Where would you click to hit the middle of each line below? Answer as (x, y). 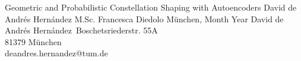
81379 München (33, 41)
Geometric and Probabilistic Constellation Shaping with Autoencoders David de (151, 7)
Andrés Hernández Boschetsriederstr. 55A (81, 30)
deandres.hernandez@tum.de (56, 53)
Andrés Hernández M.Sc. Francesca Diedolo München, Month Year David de (144, 18)
